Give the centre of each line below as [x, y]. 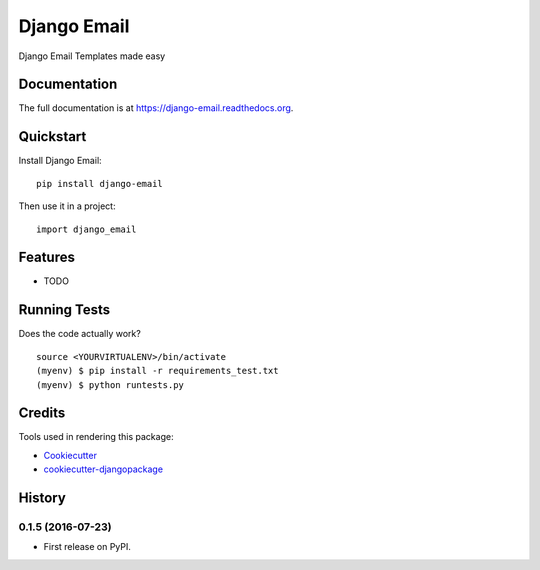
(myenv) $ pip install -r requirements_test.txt [157, 371]
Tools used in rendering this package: [96, 437]
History [42, 498]
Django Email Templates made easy [92, 56]
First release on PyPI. [87, 547]
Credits [42, 413]
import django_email [86, 229]
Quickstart [52, 136]
